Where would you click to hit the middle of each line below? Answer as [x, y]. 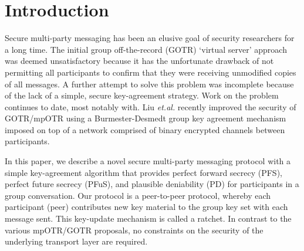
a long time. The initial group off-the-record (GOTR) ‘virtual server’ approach [146, 49]
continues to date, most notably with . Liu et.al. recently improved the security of [151, 106]
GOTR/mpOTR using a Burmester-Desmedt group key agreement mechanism [146, 118]
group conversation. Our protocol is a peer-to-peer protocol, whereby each [138, 195]
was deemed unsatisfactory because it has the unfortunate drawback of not [139, 61]
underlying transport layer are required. [76, 241]
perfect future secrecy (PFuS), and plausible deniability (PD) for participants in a [152, 184]
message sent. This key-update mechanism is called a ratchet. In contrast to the [148, 218]
